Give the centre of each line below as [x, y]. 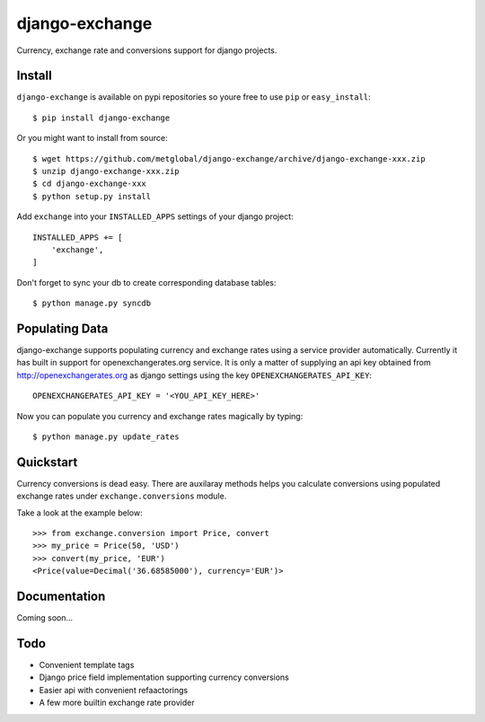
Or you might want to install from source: [92, 138]
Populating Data [62, 328]
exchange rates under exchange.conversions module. [122, 496]
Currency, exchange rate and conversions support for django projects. [147, 50]
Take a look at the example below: [79, 513]
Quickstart [47, 462]
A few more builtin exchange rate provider [117, 703]
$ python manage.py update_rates [106, 437]
